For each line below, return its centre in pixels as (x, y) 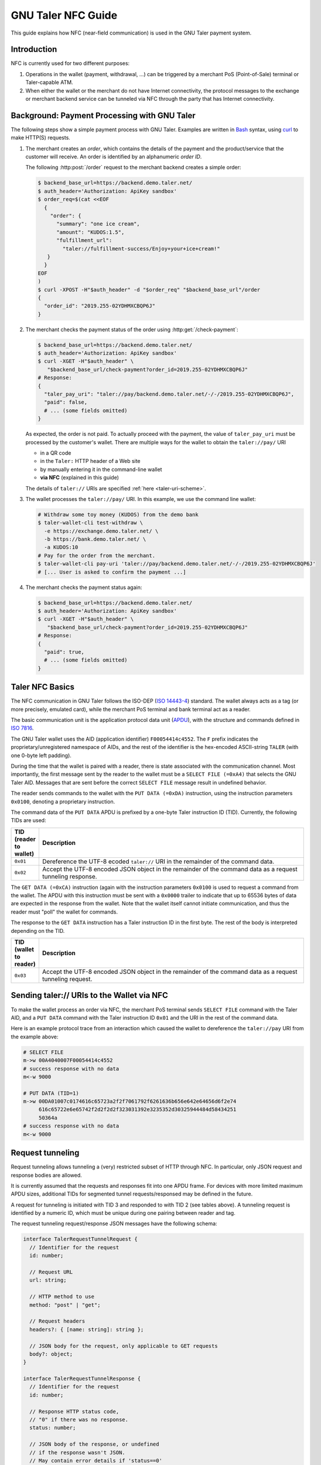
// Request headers (57, 1321)
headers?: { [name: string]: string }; (87, 1329)
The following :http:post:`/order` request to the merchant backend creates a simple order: (133, 168)
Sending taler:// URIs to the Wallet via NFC (89, 995)
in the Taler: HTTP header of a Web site (90, 461)
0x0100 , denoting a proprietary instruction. (63, 801)
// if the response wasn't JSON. (77, 1452)
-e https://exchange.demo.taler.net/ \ (101, 531)
